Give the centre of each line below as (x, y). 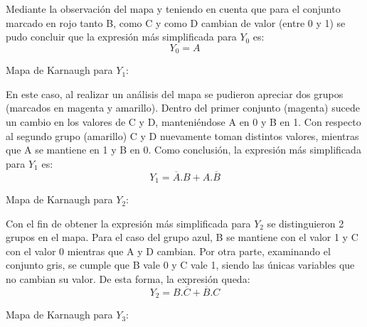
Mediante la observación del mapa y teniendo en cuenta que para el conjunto (173, 9)
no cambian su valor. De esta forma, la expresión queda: (128, 279)
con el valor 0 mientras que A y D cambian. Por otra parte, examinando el (168, 251)
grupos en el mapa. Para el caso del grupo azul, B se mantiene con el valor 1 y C (182, 237)
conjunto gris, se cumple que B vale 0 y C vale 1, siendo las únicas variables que (180, 265)
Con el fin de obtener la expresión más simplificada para (128, 223)
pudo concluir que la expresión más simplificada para (121, 37)
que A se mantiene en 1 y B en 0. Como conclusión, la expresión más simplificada (183, 150)
